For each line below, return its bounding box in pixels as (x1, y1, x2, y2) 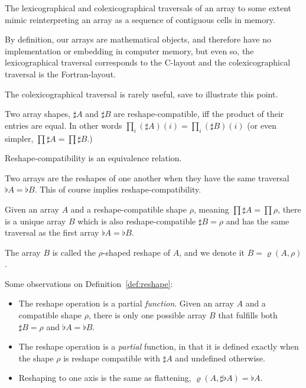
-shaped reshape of (102, 246, 170, 258)
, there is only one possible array (88, 309, 207, 321)
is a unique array (5, 214, 66, 227)
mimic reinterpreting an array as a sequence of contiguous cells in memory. (5, 13, 275, 25)
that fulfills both (218, 309, 278, 321)
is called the (52, 246, 96, 258)
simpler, (5, 132, 34, 144)
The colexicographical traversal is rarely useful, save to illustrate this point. (5, 87, 278, 100)
